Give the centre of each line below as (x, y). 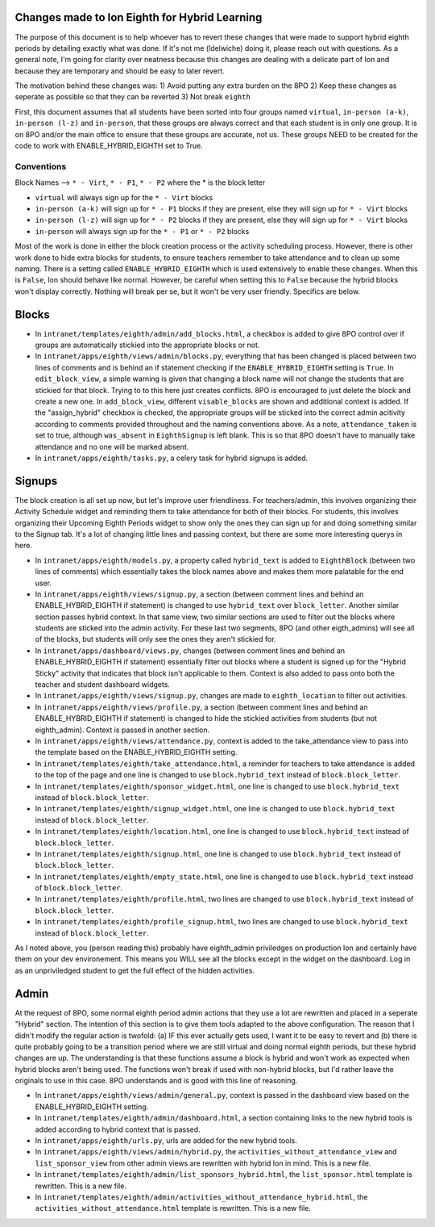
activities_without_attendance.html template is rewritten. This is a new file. (173, 1208)
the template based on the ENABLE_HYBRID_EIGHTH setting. (136, 752)
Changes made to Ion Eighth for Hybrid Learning (139, 17)
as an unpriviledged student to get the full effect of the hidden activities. (135, 970)
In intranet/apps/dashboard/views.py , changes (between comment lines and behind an (190, 651)
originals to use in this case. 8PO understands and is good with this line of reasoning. (156, 1081)
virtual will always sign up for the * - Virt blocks (124, 197)
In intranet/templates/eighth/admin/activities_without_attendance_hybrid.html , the (201, 1197)
